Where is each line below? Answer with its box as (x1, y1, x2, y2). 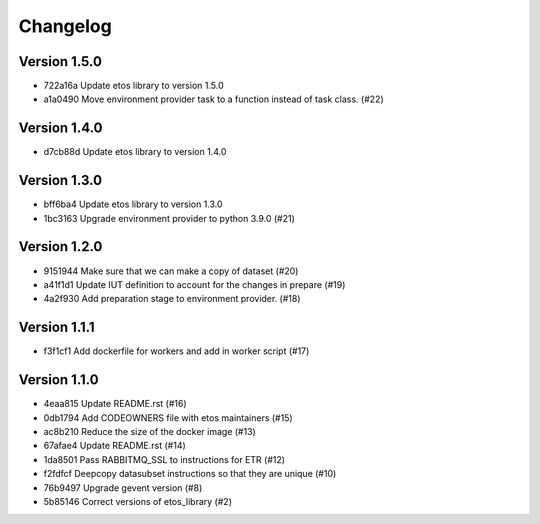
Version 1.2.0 (18, 238, 103, 255)
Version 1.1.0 (18, 371, 99, 389)
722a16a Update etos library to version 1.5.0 (43, 80, 224, 92)
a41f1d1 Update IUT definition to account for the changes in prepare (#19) (43, 278, 346, 290)
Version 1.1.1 (18, 319, 95, 336)
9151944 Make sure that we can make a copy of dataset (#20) (43, 265, 299, 277)
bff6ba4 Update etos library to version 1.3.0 (43, 198, 224, 210)
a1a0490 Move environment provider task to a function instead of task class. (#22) (43, 93, 384, 105)
